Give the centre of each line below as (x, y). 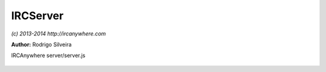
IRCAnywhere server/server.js (48, 55)
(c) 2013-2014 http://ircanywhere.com (59, 34)
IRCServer (37, 16)
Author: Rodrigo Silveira (41, 44)
